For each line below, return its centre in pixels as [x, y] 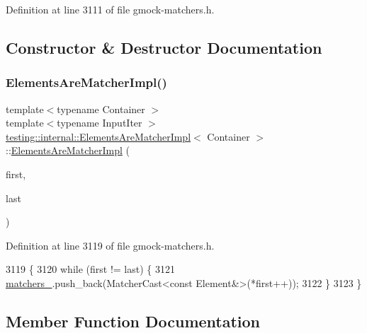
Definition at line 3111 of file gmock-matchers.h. [110, 9]
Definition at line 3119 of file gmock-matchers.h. [110, 245]
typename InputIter [100, 123]
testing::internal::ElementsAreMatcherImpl [98, 136]
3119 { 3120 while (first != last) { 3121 [90, 269]
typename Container [101, 109]
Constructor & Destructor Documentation [164, 47]
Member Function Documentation [133, 321]
